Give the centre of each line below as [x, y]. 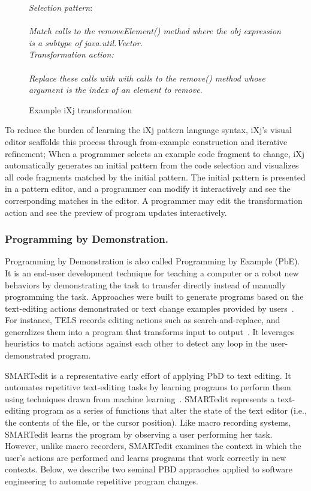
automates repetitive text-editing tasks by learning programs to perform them [148, 387]
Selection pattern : [61, 7]
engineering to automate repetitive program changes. [102, 481]
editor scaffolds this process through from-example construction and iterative [146, 141]
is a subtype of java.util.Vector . [86, 42]
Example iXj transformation [81, 109]
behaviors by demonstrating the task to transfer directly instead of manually [146, 284]
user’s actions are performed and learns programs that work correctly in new [146, 457]
